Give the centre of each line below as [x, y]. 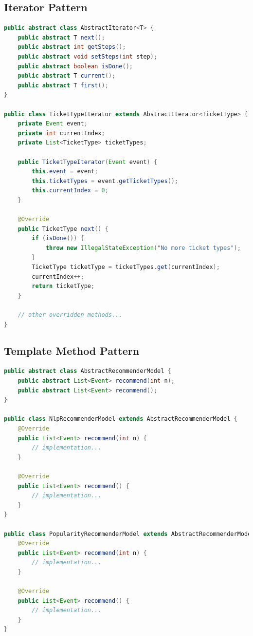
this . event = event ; [65, 172]
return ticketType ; [63, 286]
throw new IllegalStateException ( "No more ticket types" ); [143, 248]
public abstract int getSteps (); [72, 47]
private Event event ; [53, 124]
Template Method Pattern [72, 350]
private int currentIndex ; [61, 133]
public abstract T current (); [67, 76]
